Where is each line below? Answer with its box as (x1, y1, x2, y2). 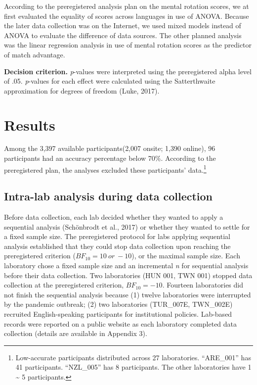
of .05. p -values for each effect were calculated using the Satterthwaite (4, 76, 215, 86)
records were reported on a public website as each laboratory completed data (4, 318, 237, 329)
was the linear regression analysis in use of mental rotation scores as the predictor (4, 40, 252, 50)
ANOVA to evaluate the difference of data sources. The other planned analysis (4, 30, 242, 40)
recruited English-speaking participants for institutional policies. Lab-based (4, 309, 232, 319)
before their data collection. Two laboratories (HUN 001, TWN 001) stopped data (4, 270, 253, 280)
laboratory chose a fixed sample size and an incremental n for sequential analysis (4, 260, 249, 271)
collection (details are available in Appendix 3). (4, 328, 147, 338)
